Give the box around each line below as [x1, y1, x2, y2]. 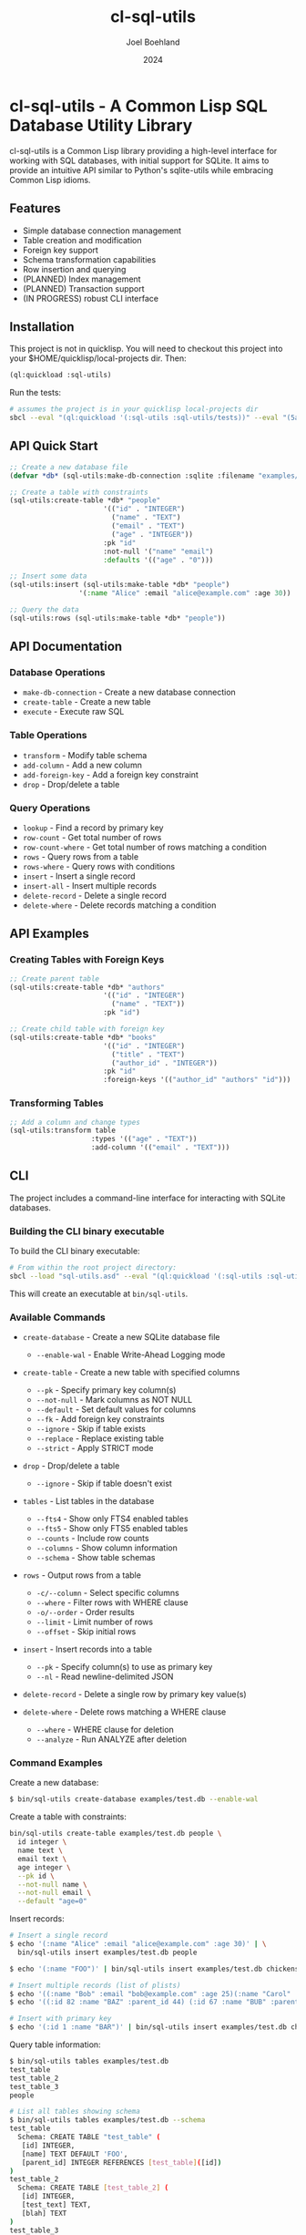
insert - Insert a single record [22, 870, 136, 881]
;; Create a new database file [9, 462, 128, 471]
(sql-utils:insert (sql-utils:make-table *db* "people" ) [9, 581, 230, 590]
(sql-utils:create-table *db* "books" [9, 1033, 157, 1042]
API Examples [9, 926, 89, 942]
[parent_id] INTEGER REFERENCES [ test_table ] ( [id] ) [21, 2158, 222, 2167]
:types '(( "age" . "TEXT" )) [90, 1135, 198, 1144]
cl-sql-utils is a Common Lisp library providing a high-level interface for [9, 145, 278, 156]
